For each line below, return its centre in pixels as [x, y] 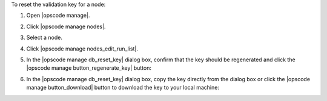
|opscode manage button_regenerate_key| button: [89, 68]
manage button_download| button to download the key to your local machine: [123, 88]
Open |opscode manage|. [58, 16]
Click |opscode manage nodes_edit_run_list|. [82, 49]
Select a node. [45, 38]
